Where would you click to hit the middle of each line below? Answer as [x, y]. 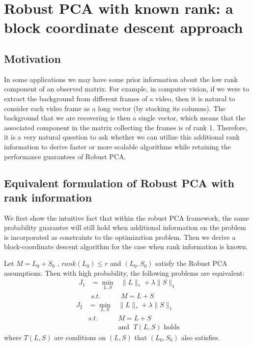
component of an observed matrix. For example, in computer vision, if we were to [126, 89]
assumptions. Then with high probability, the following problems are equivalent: [124, 273]
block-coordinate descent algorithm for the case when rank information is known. [126, 246]
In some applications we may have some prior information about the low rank [121, 79]
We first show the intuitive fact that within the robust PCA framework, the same [126, 217]
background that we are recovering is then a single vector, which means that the [125, 118]
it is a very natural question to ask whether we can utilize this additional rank [122, 137]
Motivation [32, 58]
